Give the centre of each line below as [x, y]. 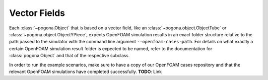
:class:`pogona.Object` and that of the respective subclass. [69, 56]
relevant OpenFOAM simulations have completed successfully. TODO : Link [86, 72]
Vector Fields [37, 13]
